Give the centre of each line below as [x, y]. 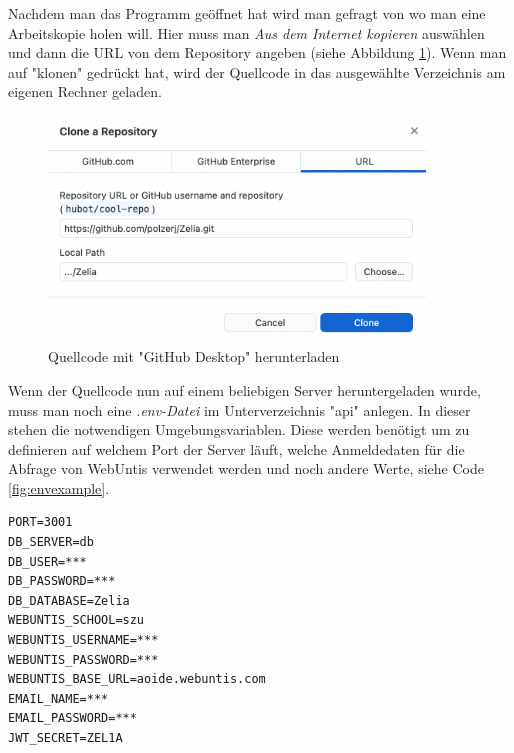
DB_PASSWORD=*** [62, 581]
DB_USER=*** [47, 561]
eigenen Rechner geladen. [85, 91]
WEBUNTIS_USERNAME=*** [83, 640]
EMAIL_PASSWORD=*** [72, 718]
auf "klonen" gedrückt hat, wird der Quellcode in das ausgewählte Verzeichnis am [257, 71]
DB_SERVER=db [51, 542]
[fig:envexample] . [59, 487]
